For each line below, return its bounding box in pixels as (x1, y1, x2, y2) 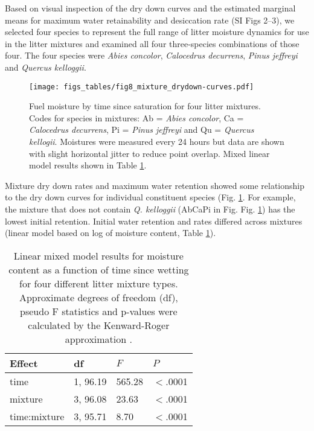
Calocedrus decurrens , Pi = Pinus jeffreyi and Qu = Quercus (29, 123, 254, 136)
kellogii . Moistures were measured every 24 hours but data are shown (29, 135, 284, 147)
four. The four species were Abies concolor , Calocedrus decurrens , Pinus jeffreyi (5, 49, 298, 62)
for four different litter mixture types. (19, 276, 178, 290)
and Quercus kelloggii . (5, 60, 86, 73)
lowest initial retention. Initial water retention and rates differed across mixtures (5, 214, 303, 227)
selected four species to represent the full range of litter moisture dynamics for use (5, 25, 309, 38)
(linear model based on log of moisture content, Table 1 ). (5, 226, 216, 239)
